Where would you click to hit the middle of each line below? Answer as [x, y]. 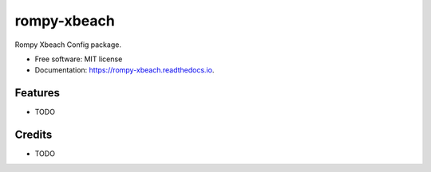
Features [37, 93]
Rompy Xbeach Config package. [68, 45]
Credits [34, 135]
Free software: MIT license [79, 59]
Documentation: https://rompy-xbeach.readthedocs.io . [125, 70]
